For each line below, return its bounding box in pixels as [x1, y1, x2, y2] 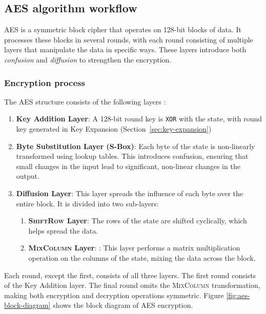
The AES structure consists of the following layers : [4, 96, 166, 107]
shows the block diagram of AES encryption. [53, 300, 193, 310]
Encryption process [4, 76, 85, 89]
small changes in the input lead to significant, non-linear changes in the [16, 160, 240, 171]
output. [16, 171, 39, 181]
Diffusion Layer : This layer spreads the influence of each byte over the [16, 188, 243, 199]
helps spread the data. [28, 225, 98, 236]
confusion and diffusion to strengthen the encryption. [4, 54, 172, 65]
